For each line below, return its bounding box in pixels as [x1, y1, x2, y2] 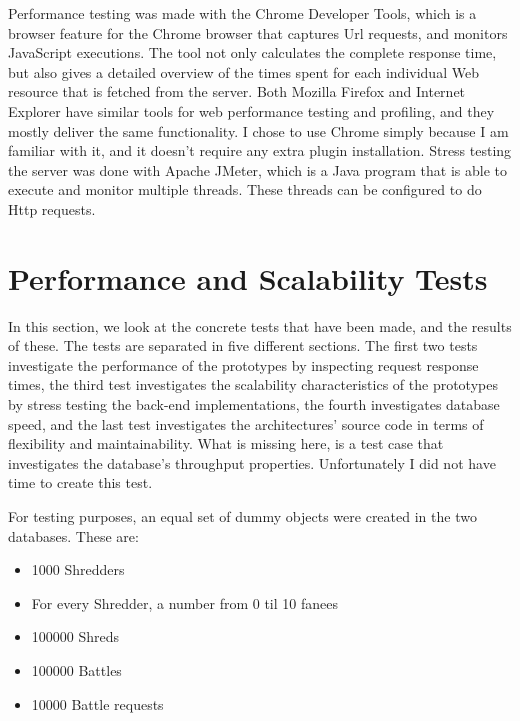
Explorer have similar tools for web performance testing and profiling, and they [8, 100, 495, 121]
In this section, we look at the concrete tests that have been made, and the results [8, 315, 512, 336]
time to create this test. [8, 472, 153, 493]
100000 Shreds [31, 626, 120, 647]
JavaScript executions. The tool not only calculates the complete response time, [8, 42, 497, 63]
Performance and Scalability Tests [8, 257, 488, 298]
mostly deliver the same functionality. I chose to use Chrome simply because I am [8, 120, 509, 141]
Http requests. [8, 198, 96, 219]
